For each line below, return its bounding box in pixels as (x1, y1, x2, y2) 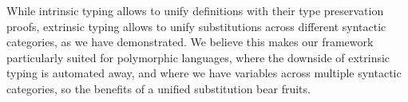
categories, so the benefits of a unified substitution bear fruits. (6, 80, 311, 96)
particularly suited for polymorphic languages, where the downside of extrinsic (6, 49, 390, 65)
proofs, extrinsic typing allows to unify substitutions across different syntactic (6, 18, 386, 34)
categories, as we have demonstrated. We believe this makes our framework (6, 33, 374, 50)
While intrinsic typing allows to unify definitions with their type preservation (6, 2, 384, 18)
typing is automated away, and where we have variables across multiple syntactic (6, 65, 402, 81)
